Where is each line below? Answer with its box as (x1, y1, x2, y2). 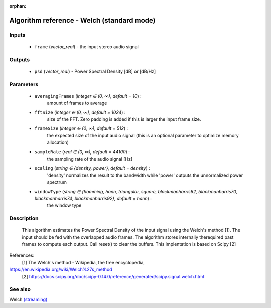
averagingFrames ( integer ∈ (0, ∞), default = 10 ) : (34, 93, 142, 99)
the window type (47, 202, 82, 208)
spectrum (47, 179, 67, 185)
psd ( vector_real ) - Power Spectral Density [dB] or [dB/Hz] (34, 68, 156, 74)
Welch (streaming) (9, 296, 48, 302)
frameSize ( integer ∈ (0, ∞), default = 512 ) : (34, 125, 128, 131)
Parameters (9, 81, 39, 88)
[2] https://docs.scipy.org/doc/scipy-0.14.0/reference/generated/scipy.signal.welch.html (22, 273, 204, 279)
